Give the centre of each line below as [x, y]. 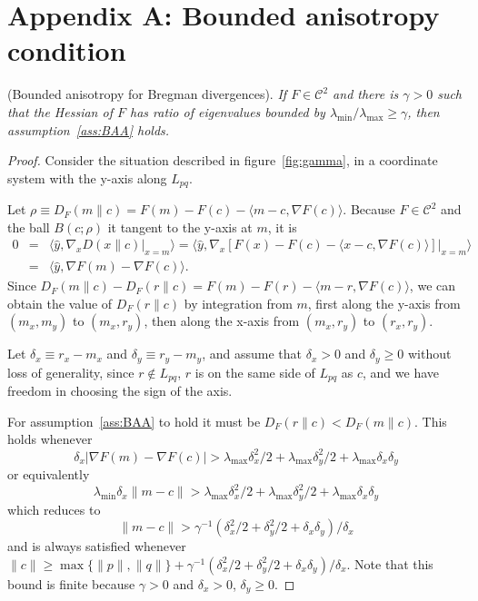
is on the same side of [255, 372]
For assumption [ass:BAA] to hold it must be [134, 421]
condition [67, 50]
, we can [433, 286]
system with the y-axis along [87, 177]
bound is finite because [71, 583]
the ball [29, 227]
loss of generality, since [71, 372]
